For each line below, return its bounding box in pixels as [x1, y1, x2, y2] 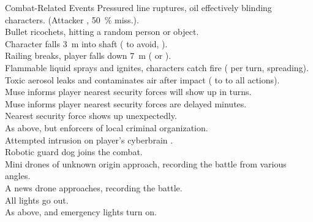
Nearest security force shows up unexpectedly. [5, 109, 177, 122]
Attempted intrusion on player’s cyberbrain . [5, 133, 173, 146]
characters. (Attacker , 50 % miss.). [5, 13, 139, 26]
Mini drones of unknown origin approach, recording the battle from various [5, 157, 287, 170]
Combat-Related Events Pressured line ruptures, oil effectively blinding [5, 1, 272, 13]
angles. [5, 169, 31, 182]
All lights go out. [5, 193, 69, 206]
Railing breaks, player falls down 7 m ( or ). [5, 49, 172, 62]
